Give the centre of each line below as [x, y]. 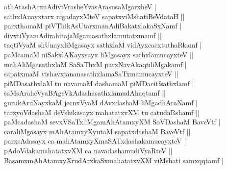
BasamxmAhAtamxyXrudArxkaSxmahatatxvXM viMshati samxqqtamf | [114, 160]
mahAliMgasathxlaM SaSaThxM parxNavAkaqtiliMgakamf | [95, 64]
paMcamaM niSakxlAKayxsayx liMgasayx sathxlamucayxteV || [99, 54]
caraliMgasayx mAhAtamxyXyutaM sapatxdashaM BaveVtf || [97, 131]
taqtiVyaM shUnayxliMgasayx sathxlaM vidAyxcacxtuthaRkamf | [103, 45]
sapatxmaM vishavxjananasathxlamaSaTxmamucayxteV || [91, 74]
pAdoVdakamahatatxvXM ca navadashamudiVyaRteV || [88, 150]
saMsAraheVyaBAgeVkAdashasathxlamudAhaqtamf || [85, 93]
